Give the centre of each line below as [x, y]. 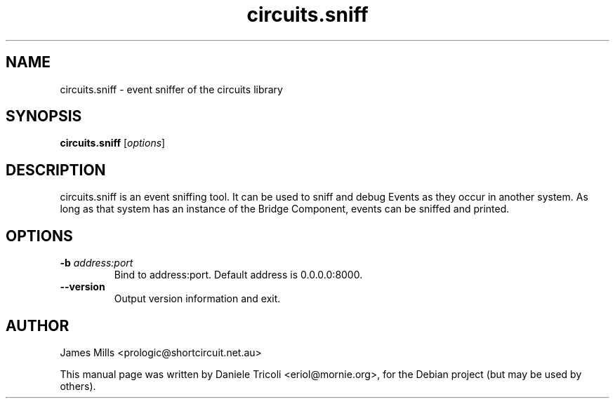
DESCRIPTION [56, 170]
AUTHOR [38, 325]
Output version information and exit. [197, 299]
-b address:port [97, 263]
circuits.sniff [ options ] [113, 143]
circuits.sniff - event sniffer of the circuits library [171, 89]
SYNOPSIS [44, 116]
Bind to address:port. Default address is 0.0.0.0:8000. [238, 275]
